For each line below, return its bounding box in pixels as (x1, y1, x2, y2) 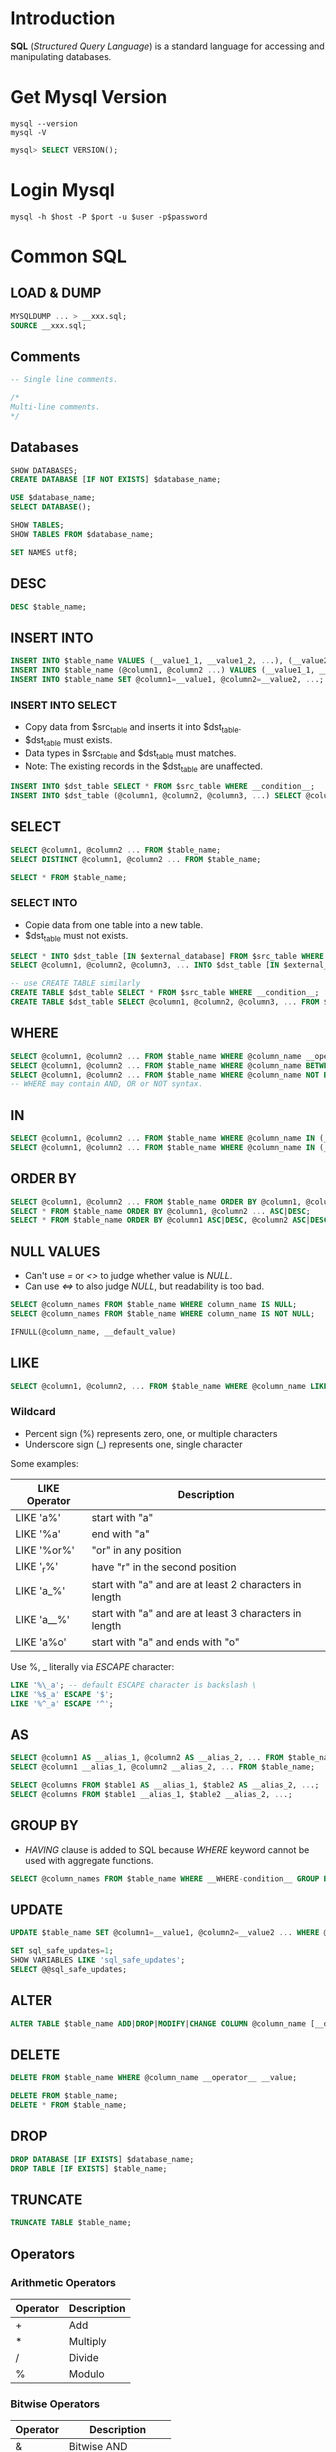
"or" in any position (91, 1543, 182, 1557)
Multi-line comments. (10, 402, 101, 412)
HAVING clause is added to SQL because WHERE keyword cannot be (24, 1843, 310, 1856)
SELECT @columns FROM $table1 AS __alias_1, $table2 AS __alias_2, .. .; (10, 1780, 320, 1791)
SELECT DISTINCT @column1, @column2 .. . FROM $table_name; (10, 854, 262, 864)
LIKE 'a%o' (15, 1635, 67, 1649)
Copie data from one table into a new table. (24, 918, 203, 931)
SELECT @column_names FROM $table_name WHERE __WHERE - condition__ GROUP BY (10, 1873, 333, 1884)
